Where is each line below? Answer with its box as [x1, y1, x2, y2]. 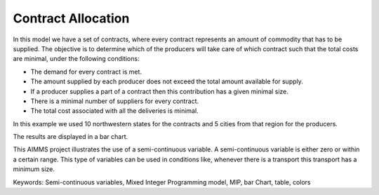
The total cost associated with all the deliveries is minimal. [30, 107, 199, 115]
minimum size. [13, 165, 55, 173]
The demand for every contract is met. [30, 67, 142, 76]
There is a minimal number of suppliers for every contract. [30, 97, 199, 105]
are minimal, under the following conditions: [13, 55, 140, 63]
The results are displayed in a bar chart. [13, 133, 128, 141]
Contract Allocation [13, 11, 130, 26]
